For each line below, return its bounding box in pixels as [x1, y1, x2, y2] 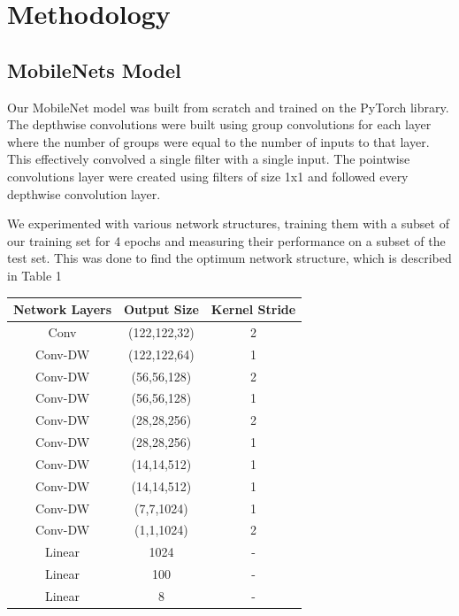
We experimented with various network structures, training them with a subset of [7, 214, 449, 233]
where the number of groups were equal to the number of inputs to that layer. [7, 132, 430, 150]
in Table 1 [7, 266, 62, 284]
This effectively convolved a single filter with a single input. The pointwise [7, 150, 410, 168]
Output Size [124, 300, 199, 319]
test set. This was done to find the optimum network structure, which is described [7, 249, 452, 267]
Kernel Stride [210, 300, 296, 319]
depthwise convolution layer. [7, 184, 161, 203]
